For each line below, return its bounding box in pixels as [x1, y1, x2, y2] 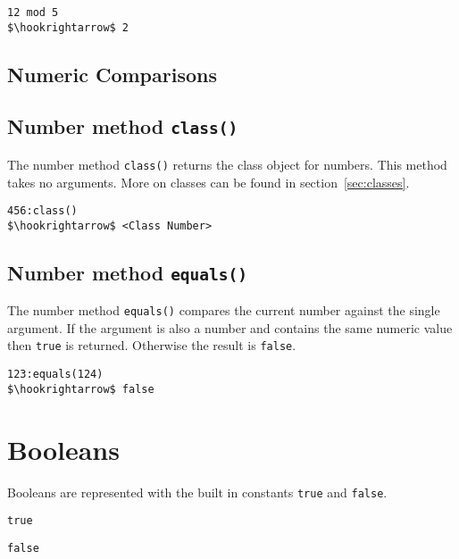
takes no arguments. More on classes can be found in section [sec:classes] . [7, 172, 410, 191]
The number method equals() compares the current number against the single [7, 301, 440, 320]
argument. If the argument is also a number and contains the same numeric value [7, 318, 453, 337]
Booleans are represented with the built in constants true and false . [7, 482, 388, 501]
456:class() [7, 204, 78, 218]
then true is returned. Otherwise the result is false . [7, 336, 296, 355]
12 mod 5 [7, 6, 59, 19]
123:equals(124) [7, 368, 104, 381]
